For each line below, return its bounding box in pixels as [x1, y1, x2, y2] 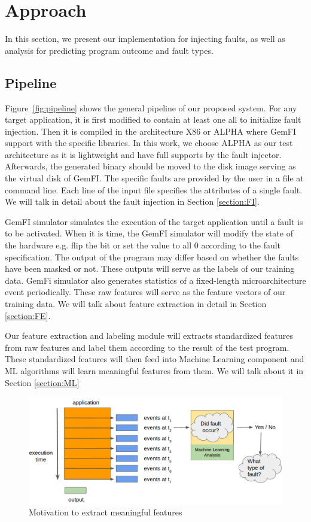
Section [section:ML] [5, 376, 80, 389]
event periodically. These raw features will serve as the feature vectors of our [5, 286, 286, 298]
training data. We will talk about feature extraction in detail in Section [5, 298, 267, 310]
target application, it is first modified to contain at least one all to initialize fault [5, 113, 301, 126]
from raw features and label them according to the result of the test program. [5, 341, 289, 353]
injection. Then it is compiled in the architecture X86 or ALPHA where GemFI [5, 125, 297, 137]
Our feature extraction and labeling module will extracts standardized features [5, 329, 293, 342]
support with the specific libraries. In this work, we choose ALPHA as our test [5, 136, 293, 149]
